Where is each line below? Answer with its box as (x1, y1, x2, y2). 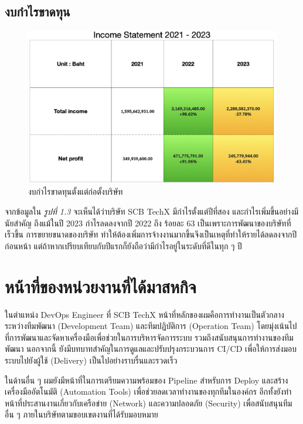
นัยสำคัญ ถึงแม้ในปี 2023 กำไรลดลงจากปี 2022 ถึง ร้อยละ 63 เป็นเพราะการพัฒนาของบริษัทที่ (5, 216, 291, 229)
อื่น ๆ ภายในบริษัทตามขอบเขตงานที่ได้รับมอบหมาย (5, 408, 158, 420)
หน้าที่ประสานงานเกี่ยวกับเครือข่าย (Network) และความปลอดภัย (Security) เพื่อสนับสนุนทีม (5, 396, 292, 409)
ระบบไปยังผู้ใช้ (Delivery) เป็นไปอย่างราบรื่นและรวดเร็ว (5, 354, 178, 366)
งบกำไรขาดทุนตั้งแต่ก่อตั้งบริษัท (28, 185, 123, 198)
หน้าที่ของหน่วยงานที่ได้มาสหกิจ (5, 274, 196, 298)
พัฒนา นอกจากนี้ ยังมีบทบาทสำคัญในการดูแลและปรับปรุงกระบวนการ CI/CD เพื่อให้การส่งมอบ (5, 342, 297, 355)
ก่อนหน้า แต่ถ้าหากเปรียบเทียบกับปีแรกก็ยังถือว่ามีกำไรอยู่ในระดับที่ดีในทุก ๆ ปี (5, 239, 242, 252)
